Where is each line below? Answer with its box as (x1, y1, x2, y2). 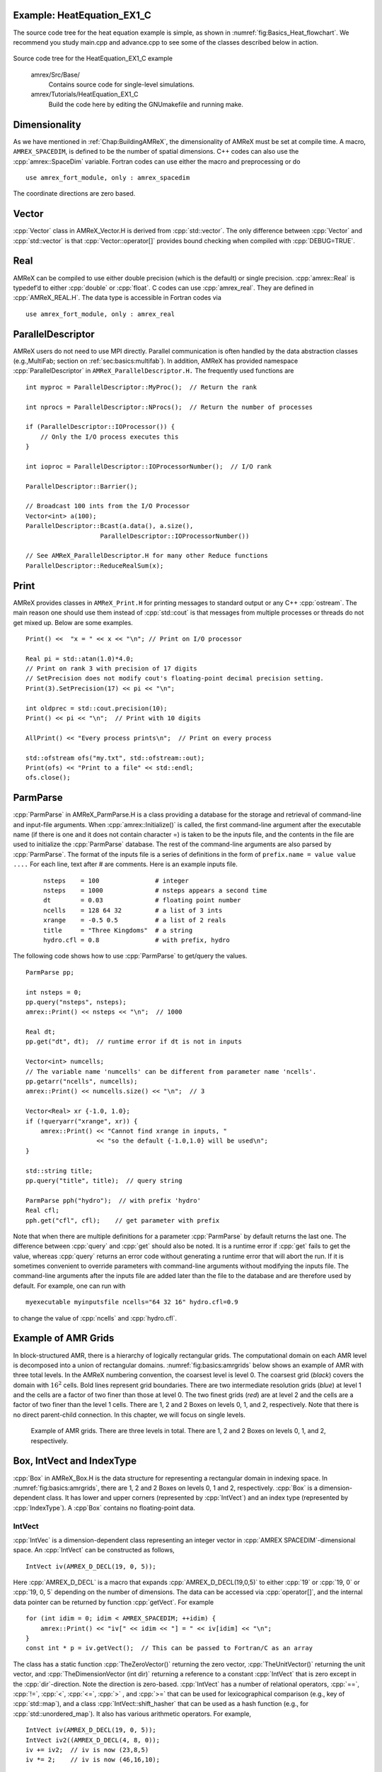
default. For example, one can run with (13, 1282, 126, 1290)
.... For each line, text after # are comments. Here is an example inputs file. (13, 860, 238, 868)
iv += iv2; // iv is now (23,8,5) (25, 1746, 149, 1754)
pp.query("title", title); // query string (25, 1177, 183, 1184)
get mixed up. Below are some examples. (13, 618, 134, 627)
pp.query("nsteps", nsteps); (25, 998, 127, 1006)
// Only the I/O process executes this (40, 432, 179, 441)
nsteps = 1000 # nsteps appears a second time (43, 887, 267, 895)
